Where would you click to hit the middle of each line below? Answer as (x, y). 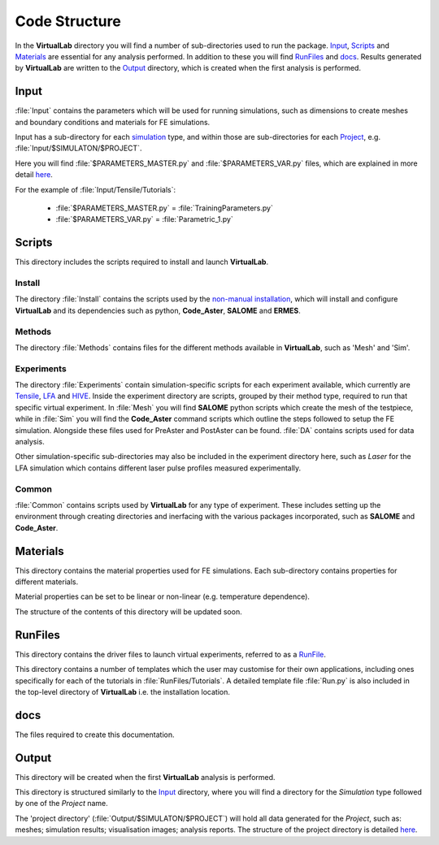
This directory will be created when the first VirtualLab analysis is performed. (145, 777)
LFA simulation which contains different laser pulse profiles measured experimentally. (158, 468)
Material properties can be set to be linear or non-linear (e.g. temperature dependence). (163, 596)
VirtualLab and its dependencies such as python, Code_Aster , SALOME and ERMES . (158, 310)
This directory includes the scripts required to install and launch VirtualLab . (141, 262)
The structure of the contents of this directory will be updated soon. (129, 611)
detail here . (34, 175)
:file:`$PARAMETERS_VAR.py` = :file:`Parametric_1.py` (144, 219)
